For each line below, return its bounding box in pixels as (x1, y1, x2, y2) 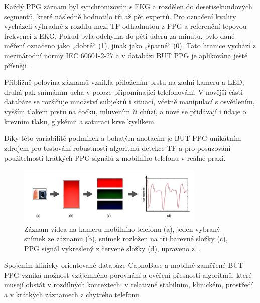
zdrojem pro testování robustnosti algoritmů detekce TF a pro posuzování (4, 142, 231, 153)
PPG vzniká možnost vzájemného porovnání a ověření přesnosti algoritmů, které (4, 269, 252, 280)
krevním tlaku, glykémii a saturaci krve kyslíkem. (4, 116, 156, 126)
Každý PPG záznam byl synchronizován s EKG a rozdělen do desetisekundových (4, 1, 252, 11)
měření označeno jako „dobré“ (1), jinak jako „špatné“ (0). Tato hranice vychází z (4, 40, 256, 51)
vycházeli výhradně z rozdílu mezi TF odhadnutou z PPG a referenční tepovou (4, 21, 247, 31)
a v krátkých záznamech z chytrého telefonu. (4, 289, 141, 300)
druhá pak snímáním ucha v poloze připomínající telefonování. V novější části (4, 86, 243, 97)
